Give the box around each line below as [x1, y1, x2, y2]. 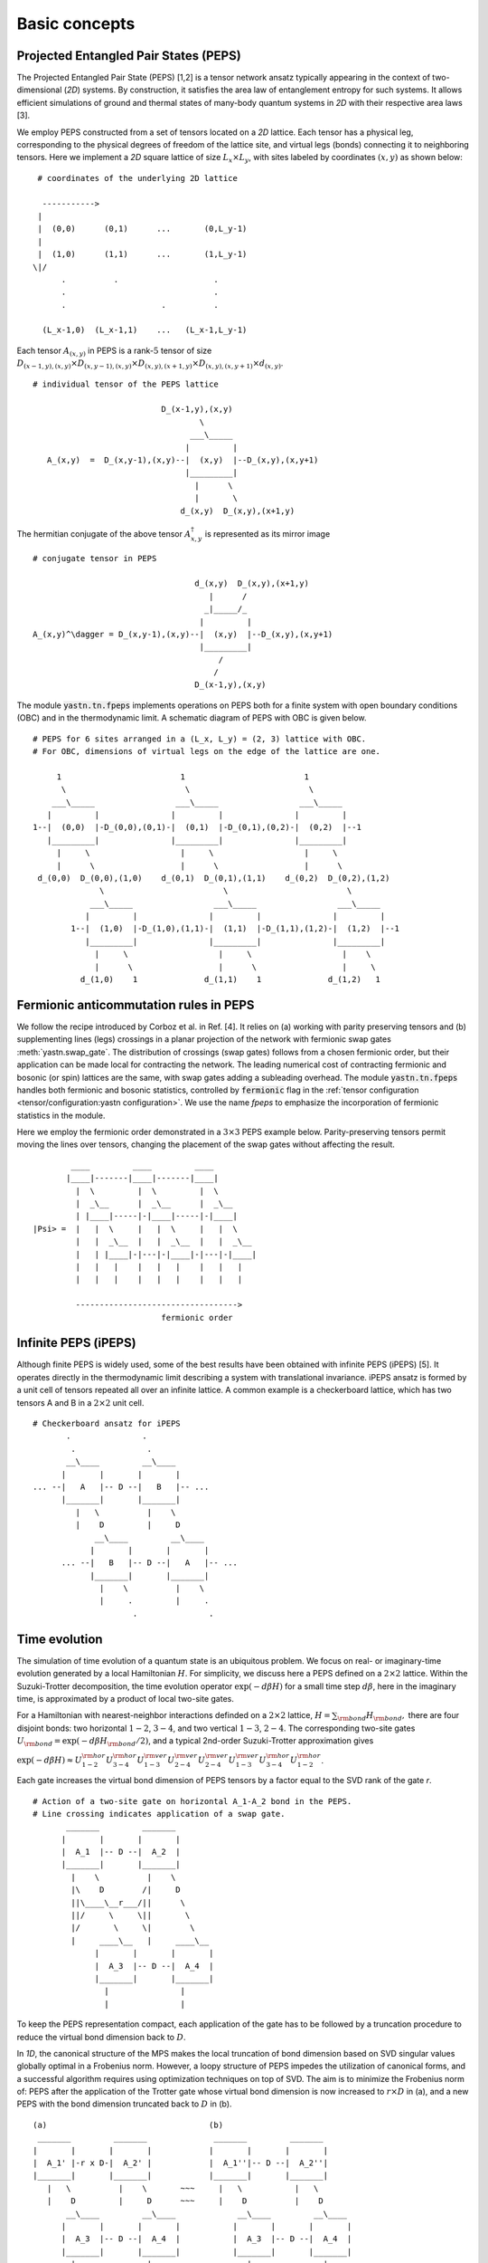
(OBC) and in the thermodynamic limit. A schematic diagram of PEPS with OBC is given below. [16, 712, 367, 723]
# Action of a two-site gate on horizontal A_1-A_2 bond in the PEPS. [33, 1796, 352, 1806]
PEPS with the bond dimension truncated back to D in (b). [16, 2098, 232, 2109]
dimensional [16, 84, 62, 95]
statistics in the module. [16, 1110, 106, 1121]
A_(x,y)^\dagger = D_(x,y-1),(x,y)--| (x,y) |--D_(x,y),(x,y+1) [33, 629, 333, 639]
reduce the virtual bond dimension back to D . [16, 2031, 186, 2042]
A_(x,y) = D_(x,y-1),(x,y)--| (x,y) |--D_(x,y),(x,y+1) [46, 455, 319, 465]
